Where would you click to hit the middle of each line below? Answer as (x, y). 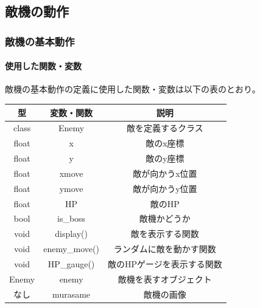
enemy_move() (71, 249)
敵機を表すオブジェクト (165, 279)
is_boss (72, 218)
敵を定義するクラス (165, 128)
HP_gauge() (71, 263)
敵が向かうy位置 (165, 188)
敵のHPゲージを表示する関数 (165, 263)
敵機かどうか (165, 218)
